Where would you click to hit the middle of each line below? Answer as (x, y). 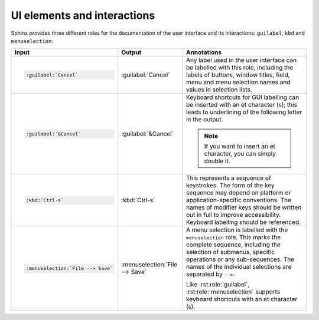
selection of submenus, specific (231, 252)
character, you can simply (240, 154)
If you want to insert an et (240, 146)
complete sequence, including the (233, 245)
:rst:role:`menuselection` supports (233, 292)
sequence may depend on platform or (239, 193)
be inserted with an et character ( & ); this (242, 105)
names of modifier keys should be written (244, 207)
